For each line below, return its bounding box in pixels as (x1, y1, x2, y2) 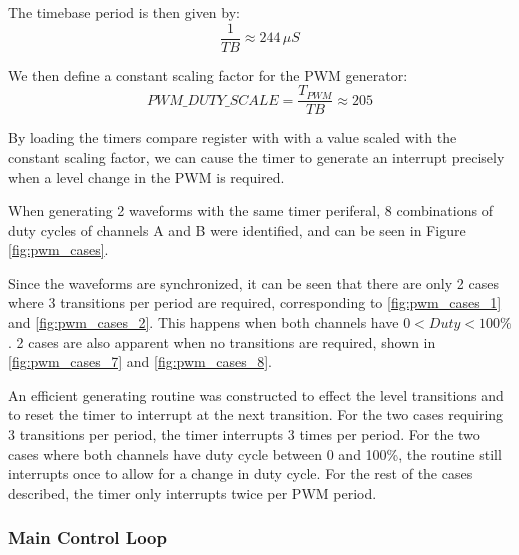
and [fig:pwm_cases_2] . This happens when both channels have (8, 312, 399, 333)
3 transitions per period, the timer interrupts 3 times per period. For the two (8, 424, 480, 445)
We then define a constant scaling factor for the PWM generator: (8, 64, 408, 85)
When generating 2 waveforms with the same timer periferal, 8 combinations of (8, 200, 493, 221)
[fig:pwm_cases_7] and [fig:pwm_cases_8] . (8, 351, 272, 372)
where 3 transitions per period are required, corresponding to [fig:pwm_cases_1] (8, 292, 502, 313)
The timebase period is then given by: (8, 2, 240, 22)
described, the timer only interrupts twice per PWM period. (8, 482, 377, 503)
